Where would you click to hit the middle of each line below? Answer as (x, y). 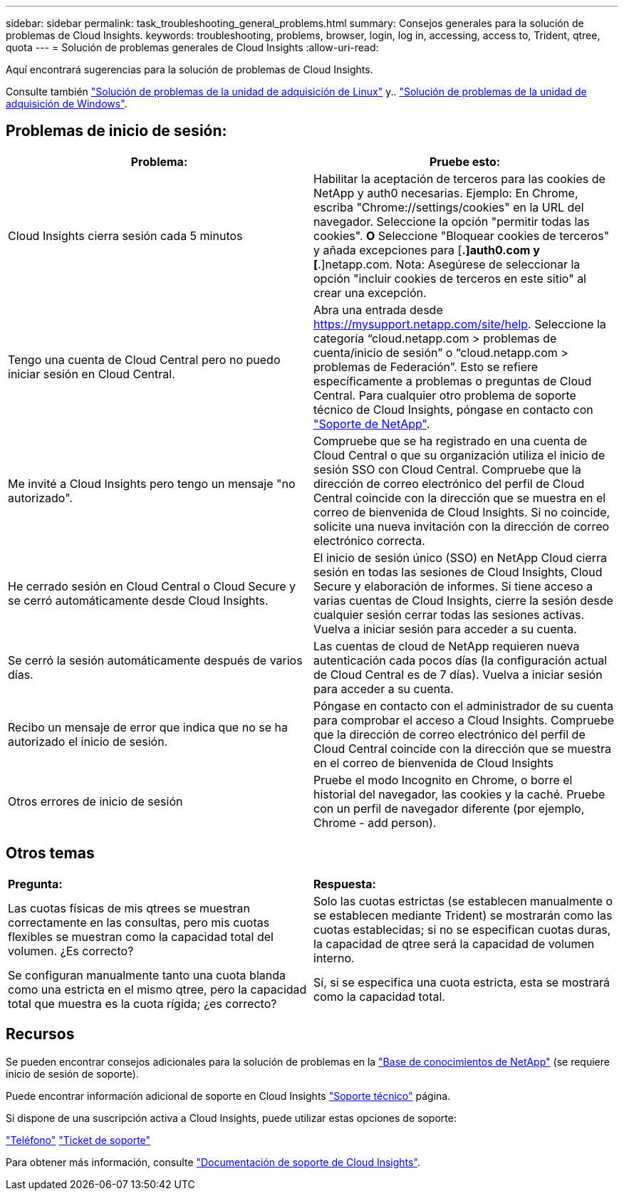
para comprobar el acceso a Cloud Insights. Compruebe (464, 720)
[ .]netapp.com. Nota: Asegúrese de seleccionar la (447, 264)
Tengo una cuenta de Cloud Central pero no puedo (144, 359)
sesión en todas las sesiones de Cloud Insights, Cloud (458, 572)
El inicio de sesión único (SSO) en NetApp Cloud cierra (461, 557)
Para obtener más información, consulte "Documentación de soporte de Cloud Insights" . (213, 1162)
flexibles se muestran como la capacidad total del (141, 936)
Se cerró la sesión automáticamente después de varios (155, 660)
